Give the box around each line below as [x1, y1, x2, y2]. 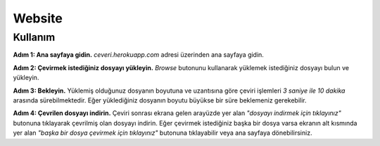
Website [13, 11, 63, 26]
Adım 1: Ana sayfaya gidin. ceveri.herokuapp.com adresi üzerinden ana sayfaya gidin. [13, 51, 264, 59]
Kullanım [13, 31, 56, 44]
